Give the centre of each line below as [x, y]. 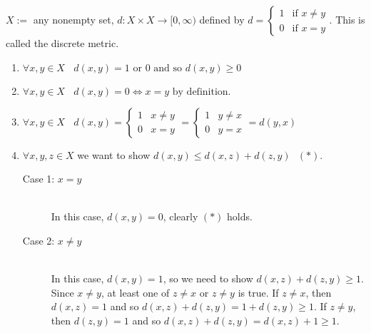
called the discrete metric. [62, 43]
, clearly [181, 216]
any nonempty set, [73, 19]
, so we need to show [208, 278]
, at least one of [135, 292]
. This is [347, 19]
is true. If [258, 292]
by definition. [202, 92]
